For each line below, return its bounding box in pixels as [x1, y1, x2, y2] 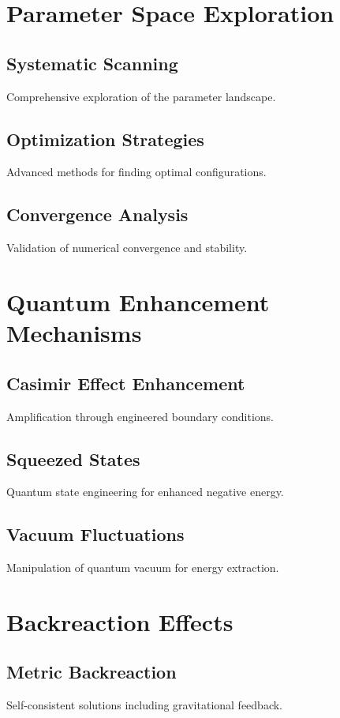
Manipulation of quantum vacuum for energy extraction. [6, 559, 279, 576]
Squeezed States [6, 446, 140, 471]
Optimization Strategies [6, 126, 204, 151]
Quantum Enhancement [6, 285, 270, 318]
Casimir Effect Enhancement [6, 370, 245, 395]
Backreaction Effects [6, 605, 234, 637]
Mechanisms [6, 317, 142, 349]
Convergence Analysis [6, 202, 189, 227]
